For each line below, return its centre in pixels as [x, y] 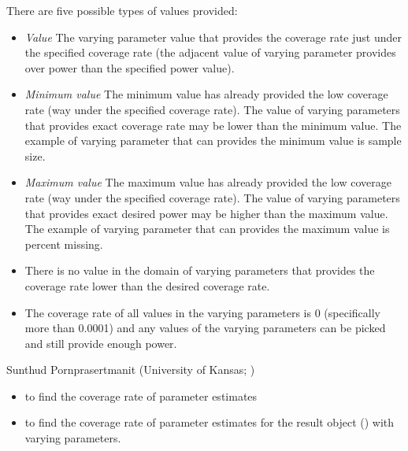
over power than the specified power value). [130, 67]
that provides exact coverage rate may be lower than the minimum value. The [213, 125]
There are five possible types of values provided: [122, 10]
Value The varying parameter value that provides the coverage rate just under [213, 37]
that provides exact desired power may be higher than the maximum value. [206, 213]
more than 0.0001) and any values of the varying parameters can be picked [205, 328]
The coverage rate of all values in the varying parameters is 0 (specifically [202, 312]
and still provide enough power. [101, 343]
